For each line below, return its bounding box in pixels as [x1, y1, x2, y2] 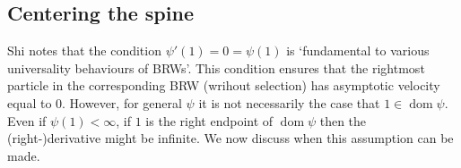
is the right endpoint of [145, 111, 274, 130]
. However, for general [62, 93, 182, 112]
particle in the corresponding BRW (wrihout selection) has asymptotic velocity [7, 76, 440, 95]
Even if [7, 111, 47, 130]
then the [319, 111, 367, 130]
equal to [7, 93, 52, 112]
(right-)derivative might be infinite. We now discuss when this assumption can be [7, 129, 454, 147]
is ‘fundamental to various [286, 41, 430, 60]
